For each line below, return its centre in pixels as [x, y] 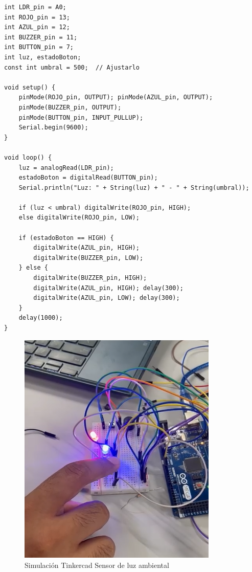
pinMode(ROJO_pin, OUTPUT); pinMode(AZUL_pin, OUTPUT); [116, 97]
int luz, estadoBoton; [43, 57]
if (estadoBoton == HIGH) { [66, 238]
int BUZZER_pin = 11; [41, 37]
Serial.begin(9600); [53, 128]
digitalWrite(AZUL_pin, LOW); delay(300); [107, 298]
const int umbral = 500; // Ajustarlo [72, 67]
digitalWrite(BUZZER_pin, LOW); [88, 258]
